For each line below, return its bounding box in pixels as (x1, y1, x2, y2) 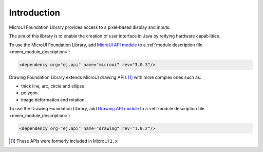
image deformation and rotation (21, 97, 85, 102)
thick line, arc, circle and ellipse (21, 83, 85, 89)
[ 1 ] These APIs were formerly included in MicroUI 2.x (10, 138, 118, 144)
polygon (21, 90, 38, 96)
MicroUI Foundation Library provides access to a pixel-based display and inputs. (9, 24, 170, 30)
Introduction (9, 7, 60, 18)
